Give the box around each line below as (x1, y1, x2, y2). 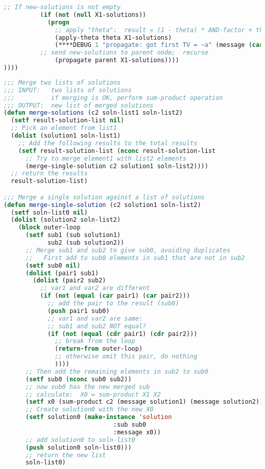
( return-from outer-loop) (55, 345, 143, 353)
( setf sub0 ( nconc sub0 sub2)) (25, 375, 132, 383)
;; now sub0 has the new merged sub (25, 383, 150, 390)
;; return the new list (25, 451, 106, 459)
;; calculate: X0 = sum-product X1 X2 (25, 390, 161, 398)
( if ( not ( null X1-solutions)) (40, 11, 147, 18)
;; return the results (11, 170, 88, 177)
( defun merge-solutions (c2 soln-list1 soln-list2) (4, 109, 183, 117)
